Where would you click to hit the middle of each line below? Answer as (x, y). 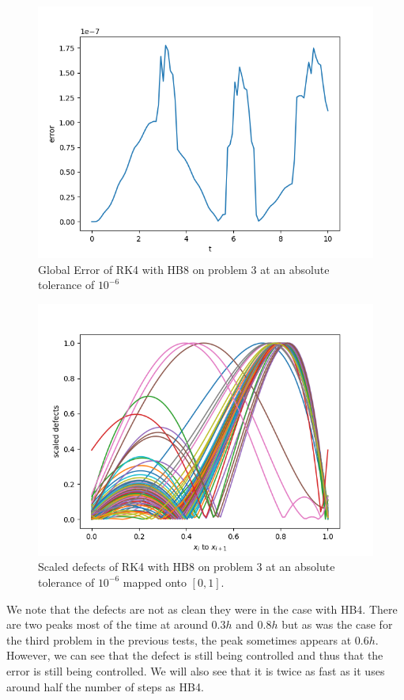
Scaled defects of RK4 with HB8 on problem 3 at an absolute (187, 567)
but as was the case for (337, 624)
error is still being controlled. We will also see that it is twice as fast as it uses (196, 670)
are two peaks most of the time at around (107, 624)
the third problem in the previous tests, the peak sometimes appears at (179, 639)
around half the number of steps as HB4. (105, 686)
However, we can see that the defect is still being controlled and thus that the (195, 655)
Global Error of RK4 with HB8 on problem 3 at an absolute (184, 269)
